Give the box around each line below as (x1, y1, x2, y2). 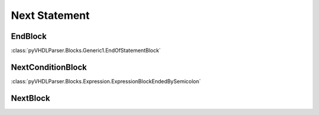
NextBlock (11, 93, 50, 103)
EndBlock (11, 31, 47, 41)
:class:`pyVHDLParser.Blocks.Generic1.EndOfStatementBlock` (11, 47, 161, 54)
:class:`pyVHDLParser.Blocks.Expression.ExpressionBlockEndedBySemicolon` (11, 77, 201, 85)
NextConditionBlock (11, 62, 87, 72)
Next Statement (11, 9, 90, 22)
